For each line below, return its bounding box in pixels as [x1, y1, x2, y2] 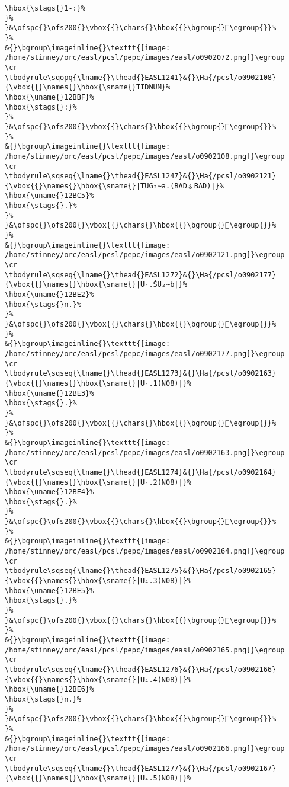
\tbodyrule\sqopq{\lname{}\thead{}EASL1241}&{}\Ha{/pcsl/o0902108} [5, 73, 277, 82]
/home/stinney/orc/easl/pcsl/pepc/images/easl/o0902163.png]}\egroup [5, 448, 285, 457]
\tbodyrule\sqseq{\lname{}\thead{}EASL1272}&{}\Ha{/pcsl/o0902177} [5, 270, 277, 279]
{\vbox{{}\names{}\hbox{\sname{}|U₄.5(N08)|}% [5, 774, 191, 783]
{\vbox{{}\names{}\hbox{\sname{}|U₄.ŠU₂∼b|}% [5, 280, 187, 289]
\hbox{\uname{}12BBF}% [5, 92, 94, 101]
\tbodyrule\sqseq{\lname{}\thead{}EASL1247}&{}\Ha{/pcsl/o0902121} [5, 172, 277, 181]
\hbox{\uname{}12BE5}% [5, 586, 94, 595]
